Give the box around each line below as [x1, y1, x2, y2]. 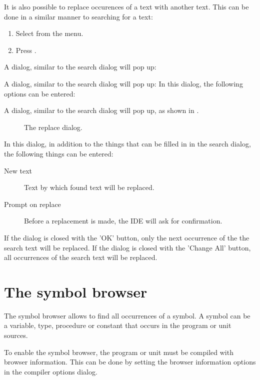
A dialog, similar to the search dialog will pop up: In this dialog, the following [4, 78, 243, 88]
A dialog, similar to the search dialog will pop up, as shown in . [4, 105, 199, 115]
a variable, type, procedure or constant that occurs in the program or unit [4, 320, 231, 330]
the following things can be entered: [4, 148, 113, 158]
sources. [4, 330, 28, 340]
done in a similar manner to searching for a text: [4, 11, 153, 21]
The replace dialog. [24, 121, 82, 132]
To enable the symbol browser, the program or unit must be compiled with [4, 346, 233, 357]
